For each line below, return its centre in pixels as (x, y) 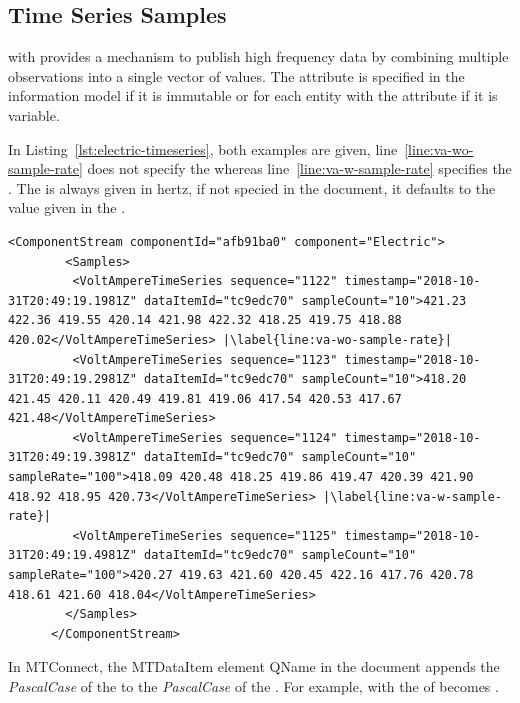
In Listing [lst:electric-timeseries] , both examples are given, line (203, 148)
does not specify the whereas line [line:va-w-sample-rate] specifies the (299, 168)
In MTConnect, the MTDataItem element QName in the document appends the (254, 666)
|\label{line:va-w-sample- (412, 496)
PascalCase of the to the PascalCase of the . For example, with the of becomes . (253, 686)
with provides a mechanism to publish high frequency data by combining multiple (258, 56)
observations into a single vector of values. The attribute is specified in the (236, 75)
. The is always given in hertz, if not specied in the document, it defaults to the (252, 187)
